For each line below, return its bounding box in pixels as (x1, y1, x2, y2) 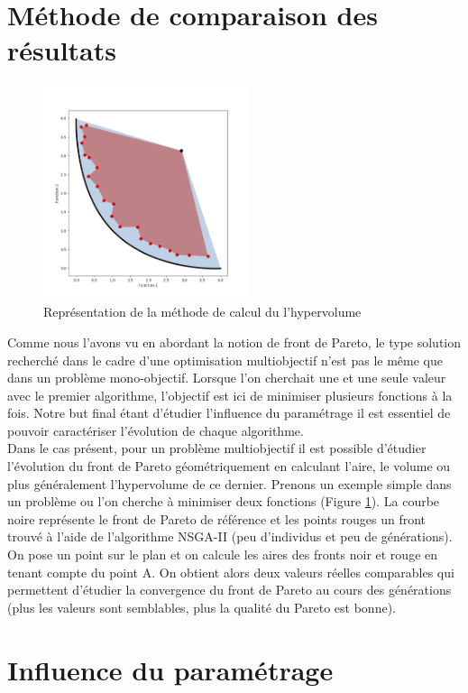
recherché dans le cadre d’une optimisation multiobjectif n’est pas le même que (7, 350, 443, 369)
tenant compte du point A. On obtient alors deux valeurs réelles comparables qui (7, 562, 454, 581)
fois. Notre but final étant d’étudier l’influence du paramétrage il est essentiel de (7, 403, 451, 422)
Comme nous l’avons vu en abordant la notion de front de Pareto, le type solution (7, 332, 462, 351)
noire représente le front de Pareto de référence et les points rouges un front (7, 509, 426, 528)
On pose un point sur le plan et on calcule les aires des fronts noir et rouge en (7, 545, 438, 564)
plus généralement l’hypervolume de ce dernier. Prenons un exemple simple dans (7, 474, 452, 493)
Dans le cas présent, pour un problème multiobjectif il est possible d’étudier (7, 439, 427, 457)
